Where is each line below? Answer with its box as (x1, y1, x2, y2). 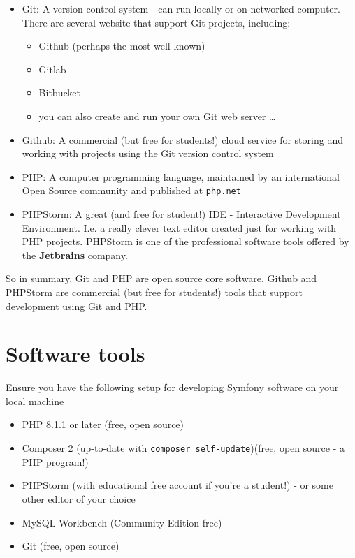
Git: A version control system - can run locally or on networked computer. (22, 1, 340, 15)
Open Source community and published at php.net (22, 183, 241, 198)
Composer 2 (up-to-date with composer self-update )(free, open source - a (22, 441, 345, 455)
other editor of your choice (22, 491, 136, 506)
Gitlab (38, 61, 66, 76)
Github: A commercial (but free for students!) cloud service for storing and (22, 132, 343, 147)
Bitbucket (38, 85, 80, 100)
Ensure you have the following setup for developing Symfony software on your (6, 380, 339, 395)
